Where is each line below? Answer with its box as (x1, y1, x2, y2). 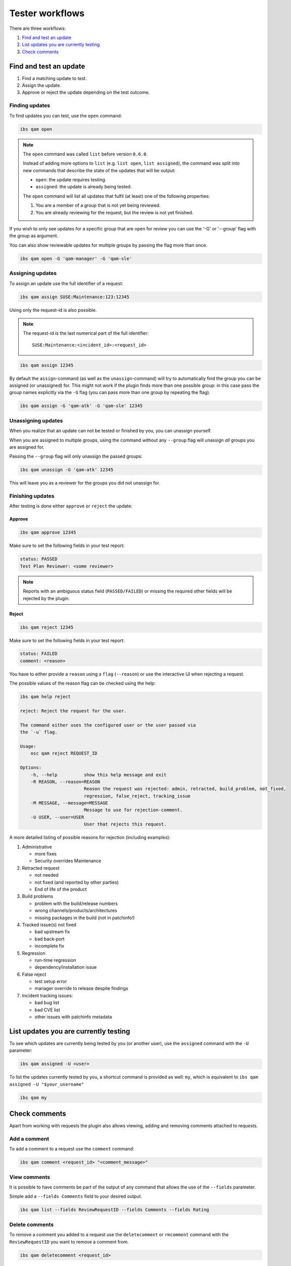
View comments (9, 1173, 51, 1180)
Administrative (22, 844, 53, 850)
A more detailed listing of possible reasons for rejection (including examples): (9, 835, 171, 841)
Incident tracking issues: (22, 993, 73, 999)
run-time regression (34, 957, 76, 963)
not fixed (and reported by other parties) (34, 879, 119, 885)
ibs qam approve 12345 (20, 530, 76, 535)
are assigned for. (9, 444, 45, 450)
